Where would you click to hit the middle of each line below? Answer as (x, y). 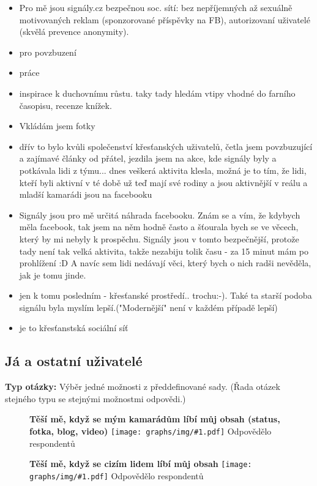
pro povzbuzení (48, 52)
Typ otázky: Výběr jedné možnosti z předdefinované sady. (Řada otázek (143, 387)
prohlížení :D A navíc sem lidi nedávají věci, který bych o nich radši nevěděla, (165, 263)
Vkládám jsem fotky (57, 126)
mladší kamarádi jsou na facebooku (86, 194)
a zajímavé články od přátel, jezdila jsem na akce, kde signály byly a (148, 158)
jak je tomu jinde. (53, 275)
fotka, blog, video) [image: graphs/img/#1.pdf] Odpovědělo (151, 431)
